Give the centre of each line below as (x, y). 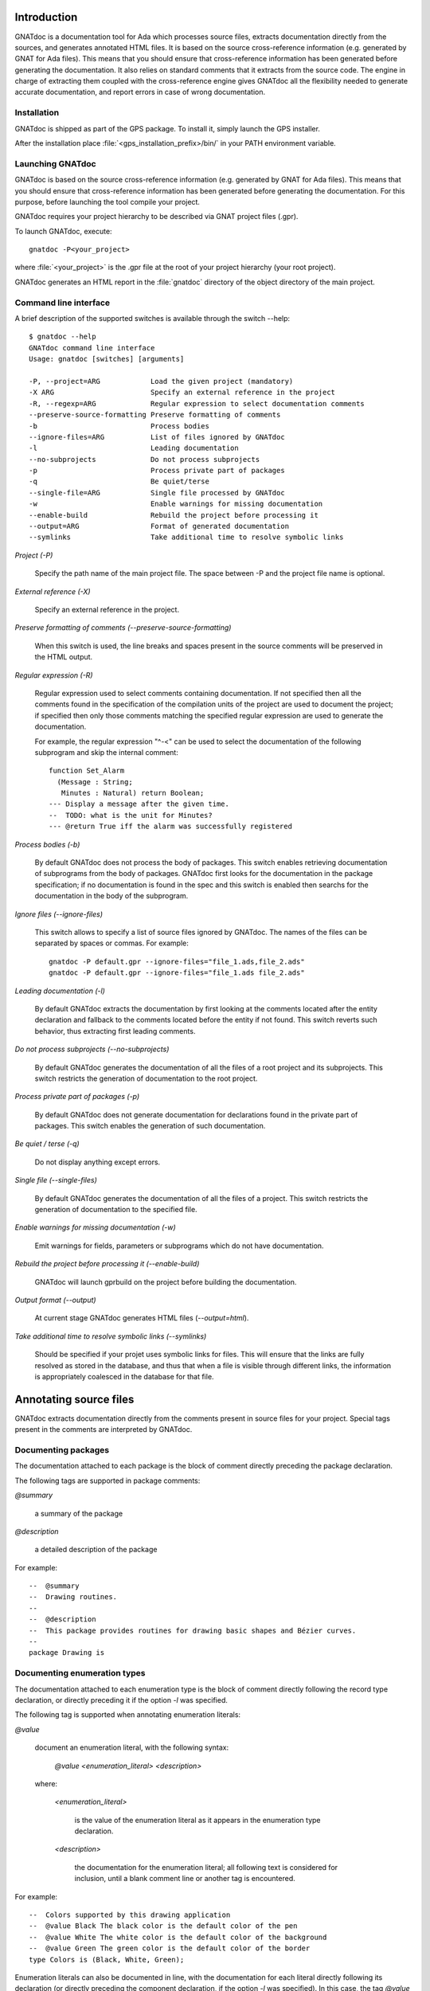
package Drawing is (67, 1653)
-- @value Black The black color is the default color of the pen (163, 1926)
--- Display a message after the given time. (139, 804)
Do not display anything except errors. (98, 1162)
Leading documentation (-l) (60, 991)
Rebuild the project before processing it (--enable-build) (107, 1264)
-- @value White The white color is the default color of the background (178, 1937)
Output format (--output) (55, 1300)
